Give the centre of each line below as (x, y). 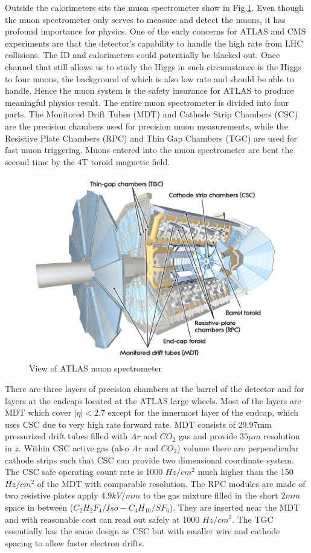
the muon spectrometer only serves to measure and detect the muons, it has (145, 19)
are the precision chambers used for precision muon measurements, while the (146, 126)
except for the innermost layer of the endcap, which (203, 412)
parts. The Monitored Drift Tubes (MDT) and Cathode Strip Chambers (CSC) (152, 114)
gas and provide (208, 436)
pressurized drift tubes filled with (66, 436)
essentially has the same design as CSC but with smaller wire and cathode (143, 531)
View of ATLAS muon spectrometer (96, 368)
